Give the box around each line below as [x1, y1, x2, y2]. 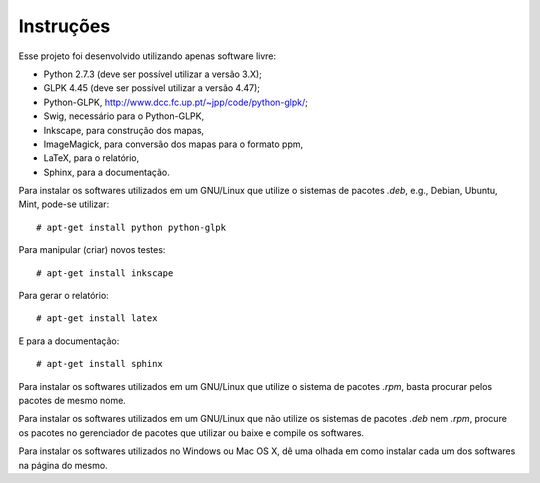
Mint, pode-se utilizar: [18, 198, 110, 210]
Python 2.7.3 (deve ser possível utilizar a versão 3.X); [43, 68, 262, 80]
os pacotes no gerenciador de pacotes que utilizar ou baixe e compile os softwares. [18, 426, 365, 439]
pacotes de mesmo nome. [18, 394, 127, 406]
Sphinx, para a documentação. [43, 166, 170, 178]
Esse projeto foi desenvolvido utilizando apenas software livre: [18, 50, 277, 62]
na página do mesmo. [18, 459, 109, 471]
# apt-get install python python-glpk [36, 221, 227, 233]
